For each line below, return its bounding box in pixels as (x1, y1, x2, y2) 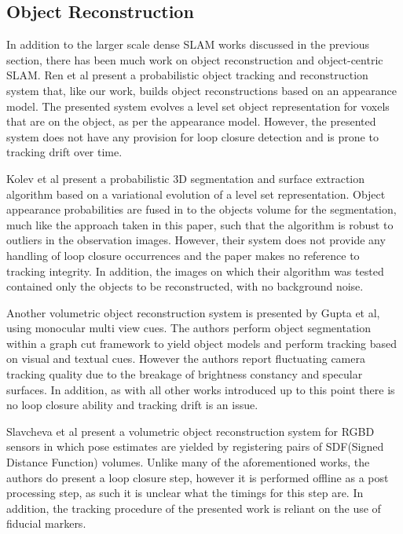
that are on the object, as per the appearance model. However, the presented (6, 113, 376, 130)
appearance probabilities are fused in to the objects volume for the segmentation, (6, 201, 397, 218)
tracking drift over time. (6, 144, 123, 160)
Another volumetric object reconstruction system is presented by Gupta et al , (6, 304, 380, 320)
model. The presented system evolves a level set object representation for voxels (6, 97, 390, 114)
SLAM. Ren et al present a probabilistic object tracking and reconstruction (6, 67, 368, 83)
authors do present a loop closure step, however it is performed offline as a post (6, 469, 389, 485)
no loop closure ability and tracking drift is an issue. (6, 397, 258, 413)
